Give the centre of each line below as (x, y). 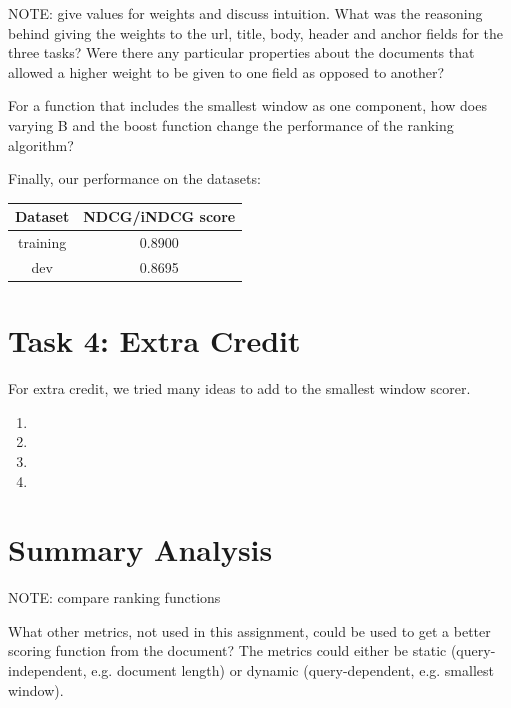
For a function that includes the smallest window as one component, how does (247, 105)
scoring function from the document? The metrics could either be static (227, 650)
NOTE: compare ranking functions (114, 597)
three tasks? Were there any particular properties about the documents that (241, 52)
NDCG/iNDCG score (159, 216)
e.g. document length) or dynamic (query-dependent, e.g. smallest (292, 670)
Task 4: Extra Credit (154, 340)
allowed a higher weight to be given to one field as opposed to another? (226, 71)
